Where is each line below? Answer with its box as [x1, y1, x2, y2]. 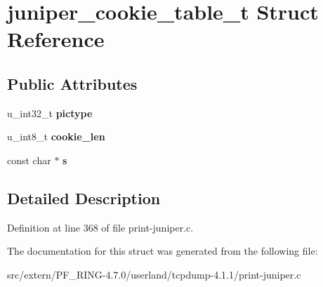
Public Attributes [7, 72, 138, 94]
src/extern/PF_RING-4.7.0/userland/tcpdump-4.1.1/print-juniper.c [7, 267, 301, 281]
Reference [7, 25, 105, 53]
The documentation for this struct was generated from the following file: [7, 243, 318, 258]
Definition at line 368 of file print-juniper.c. [7, 220, 194, 234]
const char [7, 152, 51, 167]
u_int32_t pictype [7, 105, 93, 120]
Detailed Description [7, 187, 161, 208]
